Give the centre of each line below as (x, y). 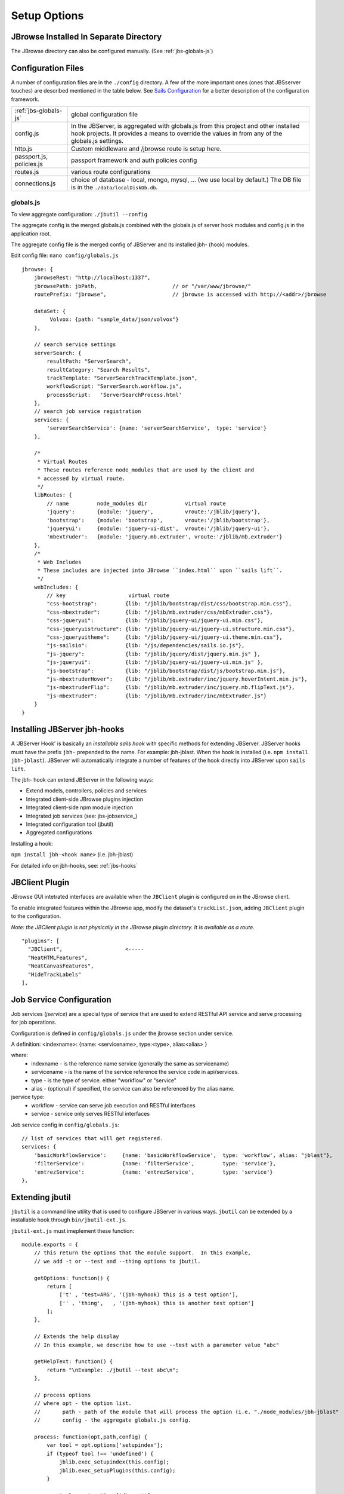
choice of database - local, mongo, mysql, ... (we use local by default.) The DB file (186, 180)
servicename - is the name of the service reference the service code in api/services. (135, 1072)
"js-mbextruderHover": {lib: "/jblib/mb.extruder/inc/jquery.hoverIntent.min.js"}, (177, 679)
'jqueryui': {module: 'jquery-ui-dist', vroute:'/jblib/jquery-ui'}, (158, 528)
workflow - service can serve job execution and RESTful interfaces (114, 1105)
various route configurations (111, 172)
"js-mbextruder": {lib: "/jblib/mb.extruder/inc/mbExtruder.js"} (157, 696)
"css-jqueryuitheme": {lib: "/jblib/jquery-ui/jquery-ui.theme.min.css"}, (165, 637)
